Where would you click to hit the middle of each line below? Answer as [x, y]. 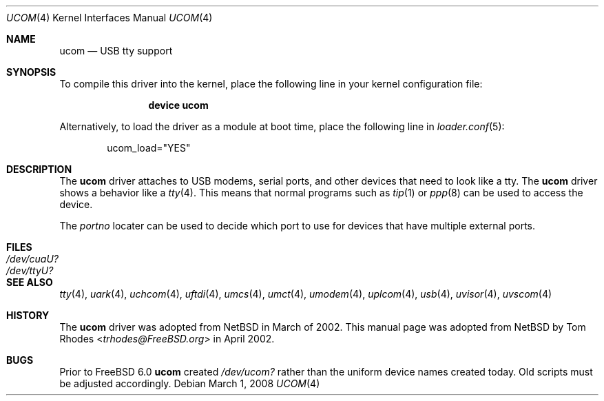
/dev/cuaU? [32, 259]
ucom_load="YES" [149, 148]
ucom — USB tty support [116, 51]
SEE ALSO [30, 282]
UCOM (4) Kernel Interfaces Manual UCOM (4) [110, 18]
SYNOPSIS [31, 72]
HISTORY [28, 315]
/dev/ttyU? [30, 270]
